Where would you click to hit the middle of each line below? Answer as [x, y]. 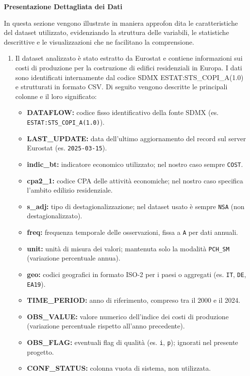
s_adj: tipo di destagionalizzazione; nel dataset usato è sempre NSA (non [136, 206]
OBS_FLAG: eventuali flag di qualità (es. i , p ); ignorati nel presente [133, 342]
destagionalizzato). [55, 216]
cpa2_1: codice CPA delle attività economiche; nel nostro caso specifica [135, 180]
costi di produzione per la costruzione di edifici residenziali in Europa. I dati [129, 67]
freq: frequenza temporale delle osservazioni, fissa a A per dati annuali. [133, 232]
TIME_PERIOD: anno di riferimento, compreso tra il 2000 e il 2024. [133, 300]
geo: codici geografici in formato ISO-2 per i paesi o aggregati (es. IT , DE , [136, 274]
